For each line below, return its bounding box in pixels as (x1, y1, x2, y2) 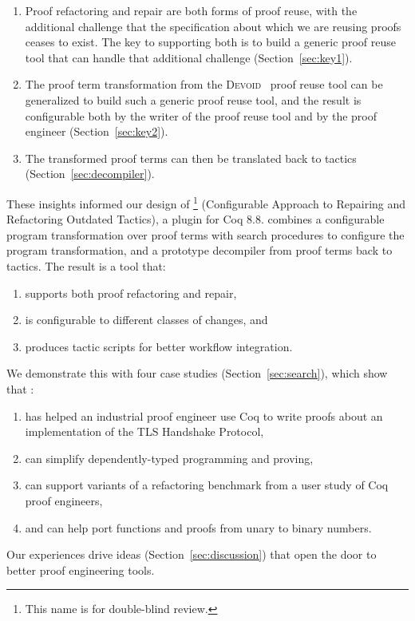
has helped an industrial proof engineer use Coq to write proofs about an (25, 407, 383, 424)
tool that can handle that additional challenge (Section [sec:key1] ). (25, 49, 353, 65)
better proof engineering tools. (6, 561, 155, 578)
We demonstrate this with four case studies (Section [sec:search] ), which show (6, 365, 388, 382)
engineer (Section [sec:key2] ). (25, 123, 168, 140)
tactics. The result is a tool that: (6, 257, 166, 274)
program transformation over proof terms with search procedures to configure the (6, 226, 405, 243)
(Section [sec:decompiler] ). (25, 165, 155, 182)
